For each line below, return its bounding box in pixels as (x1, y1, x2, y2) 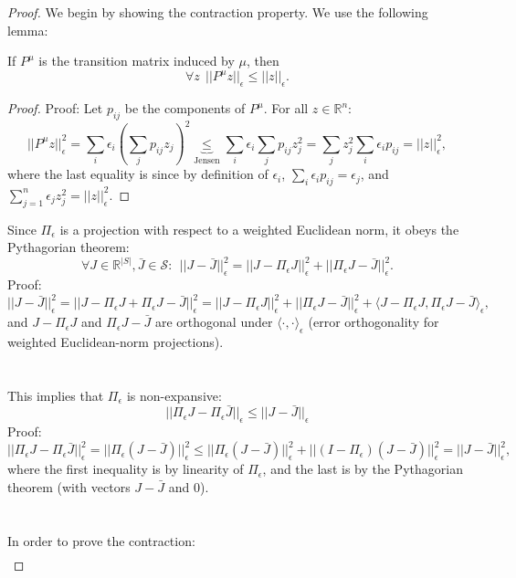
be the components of (124, 99, 246, 118)
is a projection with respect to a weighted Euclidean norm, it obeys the (59, 219, 459, 238)
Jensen (194, 155, 220, 165)
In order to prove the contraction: (7, 531, 195, 550)
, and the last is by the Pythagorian (262, 459, 463, 478)
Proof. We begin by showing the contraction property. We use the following (7, 3, 428, 21)
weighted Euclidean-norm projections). (7, 331, 224, 351)
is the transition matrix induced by (38, 51, 235, 70)
